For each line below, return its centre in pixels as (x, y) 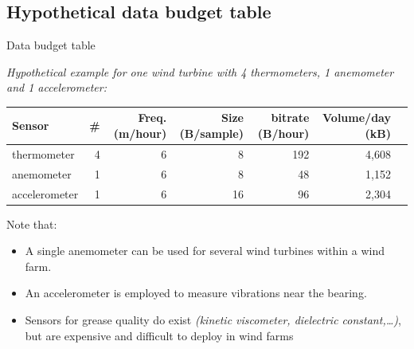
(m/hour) (140, 133)
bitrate (290, 118)
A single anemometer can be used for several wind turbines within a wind (205, 251)
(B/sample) (211, 133)
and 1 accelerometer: (57, 87)
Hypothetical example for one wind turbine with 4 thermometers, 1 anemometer (200, 71)
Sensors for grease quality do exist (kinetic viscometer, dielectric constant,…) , (213, 320)
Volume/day (357, 118)
